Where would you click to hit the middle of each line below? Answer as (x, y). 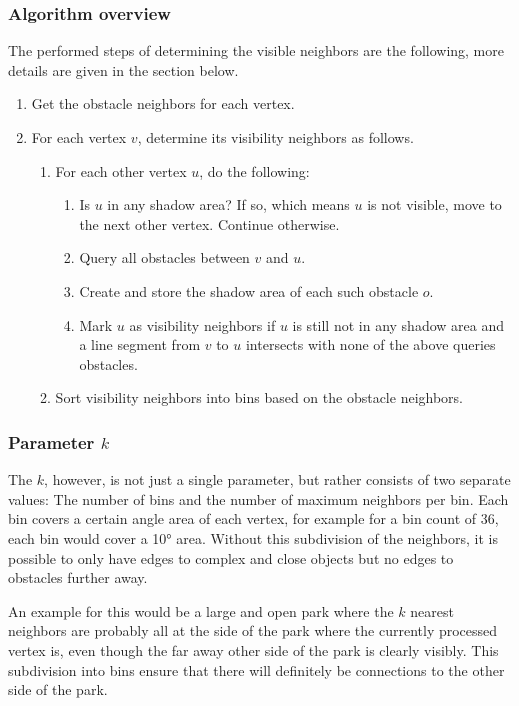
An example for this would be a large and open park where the (201, 610)
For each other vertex (121, 170)
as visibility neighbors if (202, 324)
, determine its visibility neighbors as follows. (275, 137)
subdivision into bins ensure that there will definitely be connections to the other (256, 669)
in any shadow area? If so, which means (228, 204)
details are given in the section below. (123, 69)
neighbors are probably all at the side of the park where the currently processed (253, 630)
